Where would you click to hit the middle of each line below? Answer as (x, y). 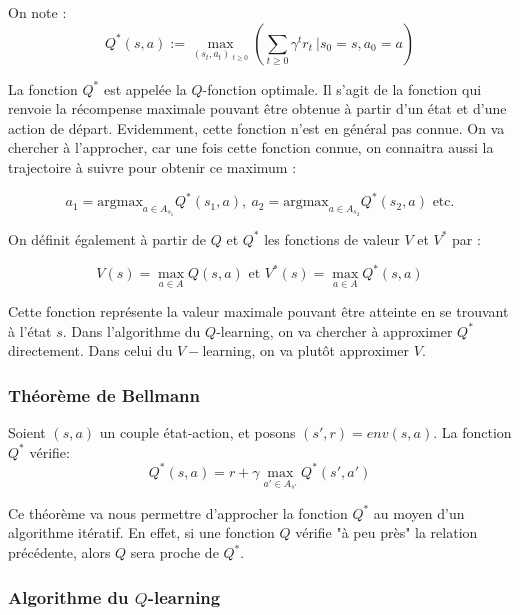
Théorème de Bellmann (104, 395)
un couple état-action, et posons (197, 432)
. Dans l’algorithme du (131, 330)
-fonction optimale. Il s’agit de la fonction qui (342, 88)
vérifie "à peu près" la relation (386, 532)
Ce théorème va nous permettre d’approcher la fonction (178, 512)
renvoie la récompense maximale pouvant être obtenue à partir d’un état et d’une (257, 108)
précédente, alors (59, 552)
